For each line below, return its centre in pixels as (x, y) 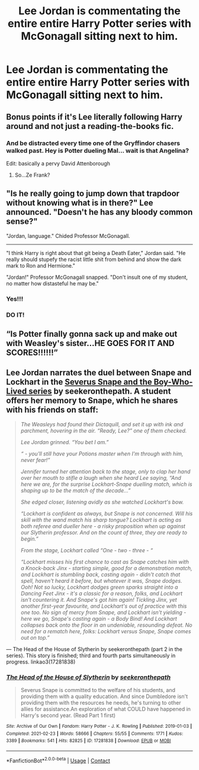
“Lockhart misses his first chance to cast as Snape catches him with (105, 562)
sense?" (22, 221)
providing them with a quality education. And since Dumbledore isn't (104, 696)
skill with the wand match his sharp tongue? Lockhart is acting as (101, 520)
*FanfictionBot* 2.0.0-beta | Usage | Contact (58, 760)
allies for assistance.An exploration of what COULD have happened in (106, 709)
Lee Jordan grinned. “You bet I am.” (65, 442)
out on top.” (35, 637)
